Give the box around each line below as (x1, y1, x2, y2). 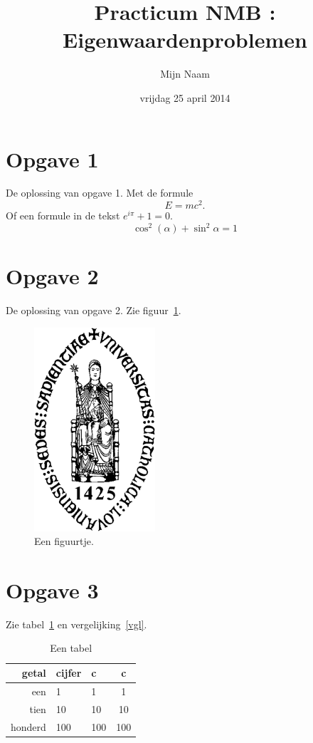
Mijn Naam (160, 66, 210, 81)
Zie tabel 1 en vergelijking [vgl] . (6, 616, 147, 631)
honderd (11, 719, 46, 734)
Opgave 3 (6, 575, 99, 604)
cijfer (55, 665, 82, 680)
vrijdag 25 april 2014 (139, 90, 230, 105)
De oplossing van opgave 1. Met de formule (6, 185, 193, 200)
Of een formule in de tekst (6, 208, 120, 223)
